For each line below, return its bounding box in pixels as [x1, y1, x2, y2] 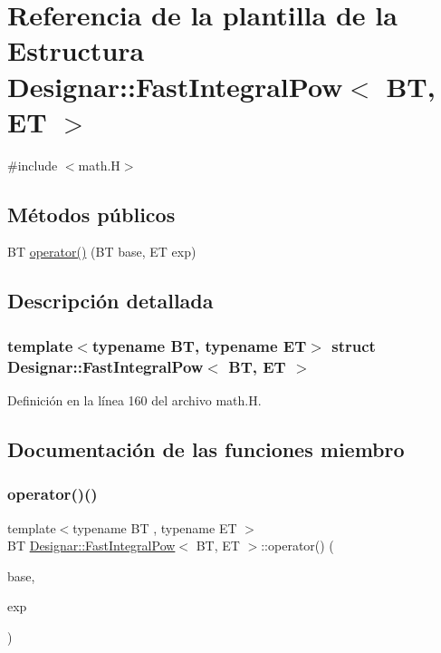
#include [7, 155, 58, 174]
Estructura [7, 32, 145, 69]
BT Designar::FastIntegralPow [7, 536, 176, 555]
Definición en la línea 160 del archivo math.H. [7, 391, 262, 409]
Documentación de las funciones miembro [7, 434, 405, 463]
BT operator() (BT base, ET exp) [7, 242, 197, 261]
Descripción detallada [7, 287, 214, 315]
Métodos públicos [7, 200, 176, 228]
